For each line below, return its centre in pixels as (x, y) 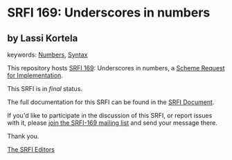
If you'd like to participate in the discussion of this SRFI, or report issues (110, 116)
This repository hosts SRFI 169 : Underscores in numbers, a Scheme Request (116, 68)
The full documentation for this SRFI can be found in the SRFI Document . (111, 102)
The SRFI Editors (31, 149)
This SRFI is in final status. (45, 89)
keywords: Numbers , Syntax (47, 54)
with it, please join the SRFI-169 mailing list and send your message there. (113, 123)
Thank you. (23, 136)
